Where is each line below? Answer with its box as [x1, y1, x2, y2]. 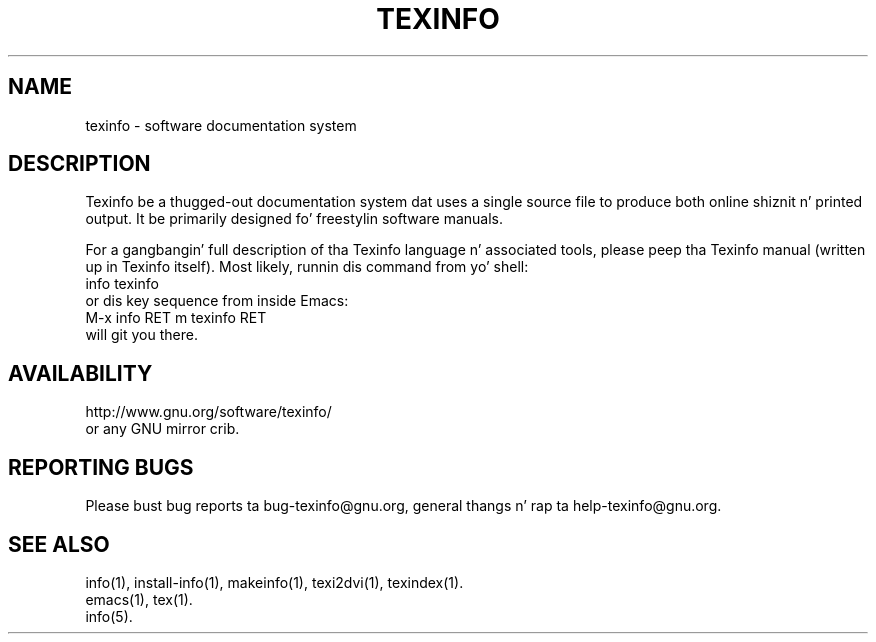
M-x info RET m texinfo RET [85, 309, 267, 327]
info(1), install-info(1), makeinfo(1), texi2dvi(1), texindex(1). [85, 573, 464, 591]
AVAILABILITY [8, 360, 153, 386]
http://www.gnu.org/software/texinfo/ [85, 403, 332, 421]
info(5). [85, 607, 133, 625]
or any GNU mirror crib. [85, 420, 240, 438]
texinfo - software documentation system [85, 116, 357, 134]
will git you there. [85, 326, 198, 344]
